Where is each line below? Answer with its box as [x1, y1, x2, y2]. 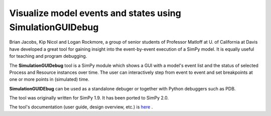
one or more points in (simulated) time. [9, 76, 90, 82]
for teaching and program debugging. [9, 53, 87, 59]
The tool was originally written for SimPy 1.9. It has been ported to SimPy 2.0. [9, 95, 169, 101]
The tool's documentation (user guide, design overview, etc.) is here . [9, 104, 153, 110]
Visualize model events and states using [9, 8, 182, 19]
